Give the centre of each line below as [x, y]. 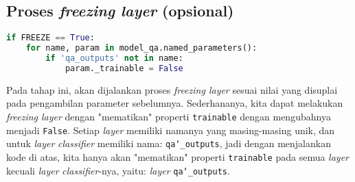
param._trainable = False [124, 68]
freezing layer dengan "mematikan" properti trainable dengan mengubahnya [169, 116]
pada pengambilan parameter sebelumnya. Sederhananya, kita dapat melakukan [175, 103]
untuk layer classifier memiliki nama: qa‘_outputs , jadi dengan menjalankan [169, 143]
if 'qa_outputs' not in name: [114, 58]
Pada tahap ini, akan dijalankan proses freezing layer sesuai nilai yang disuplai [172, 89]
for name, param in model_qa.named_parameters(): [141, 48]
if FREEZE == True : [50, 38]
